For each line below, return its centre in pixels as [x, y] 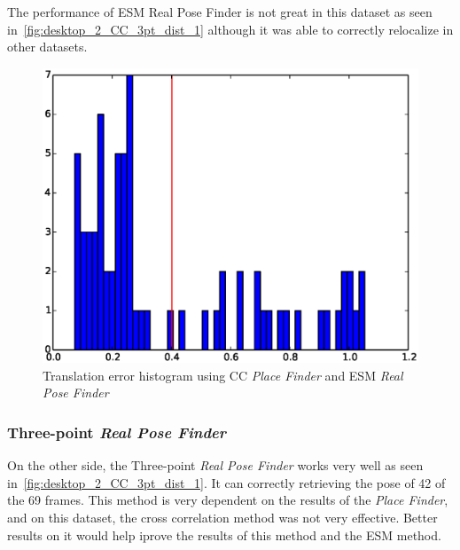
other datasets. [47, 47]
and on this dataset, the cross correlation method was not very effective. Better [222, 518]
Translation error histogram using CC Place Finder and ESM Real [223, 375]
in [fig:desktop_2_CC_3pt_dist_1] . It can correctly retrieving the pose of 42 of [226, 482]
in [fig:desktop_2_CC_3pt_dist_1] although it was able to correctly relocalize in [230, 29]
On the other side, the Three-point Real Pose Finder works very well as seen [215, 465]
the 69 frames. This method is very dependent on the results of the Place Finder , [228, 500]
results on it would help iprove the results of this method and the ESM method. [224, 534]
